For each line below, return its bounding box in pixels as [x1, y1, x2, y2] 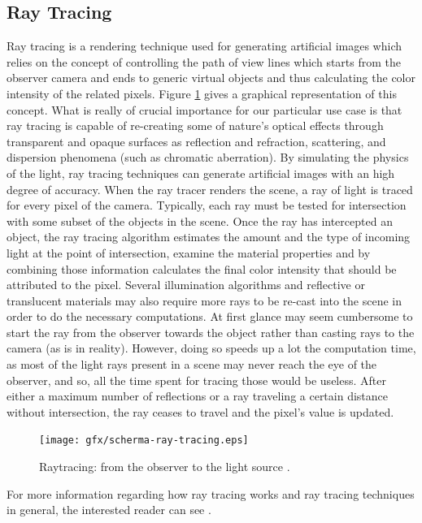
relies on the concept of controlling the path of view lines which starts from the [7, 53, 402, 70]
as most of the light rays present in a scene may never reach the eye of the [7, 356, 377, 373]
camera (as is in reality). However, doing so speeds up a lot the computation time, [7, 339, 416, 357]
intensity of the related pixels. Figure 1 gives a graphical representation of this [7, 84, 397, 102]
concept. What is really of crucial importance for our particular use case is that [7, 101, 402, 118]
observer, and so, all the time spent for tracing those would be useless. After [7, 371, 386, 388]
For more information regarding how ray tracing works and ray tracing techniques [7, 485, 415, 502]
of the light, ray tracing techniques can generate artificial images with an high [7, 164, 395, 181]
